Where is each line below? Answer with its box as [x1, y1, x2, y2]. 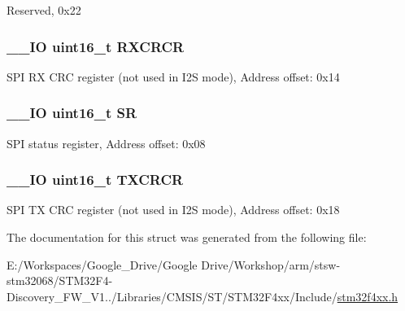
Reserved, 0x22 [7, 2, 81, 18]
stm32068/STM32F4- [7, 272, 113, 289]
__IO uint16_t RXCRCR [7, 36, 185, 56]
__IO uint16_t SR [7, 103, 137, 123]
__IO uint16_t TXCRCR [7, 169, 184, 190]
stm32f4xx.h [337, 287, 398, 304]
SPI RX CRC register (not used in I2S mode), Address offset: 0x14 [7, 68, 340, 85]
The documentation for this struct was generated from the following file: [7, 229, 367, 246]
